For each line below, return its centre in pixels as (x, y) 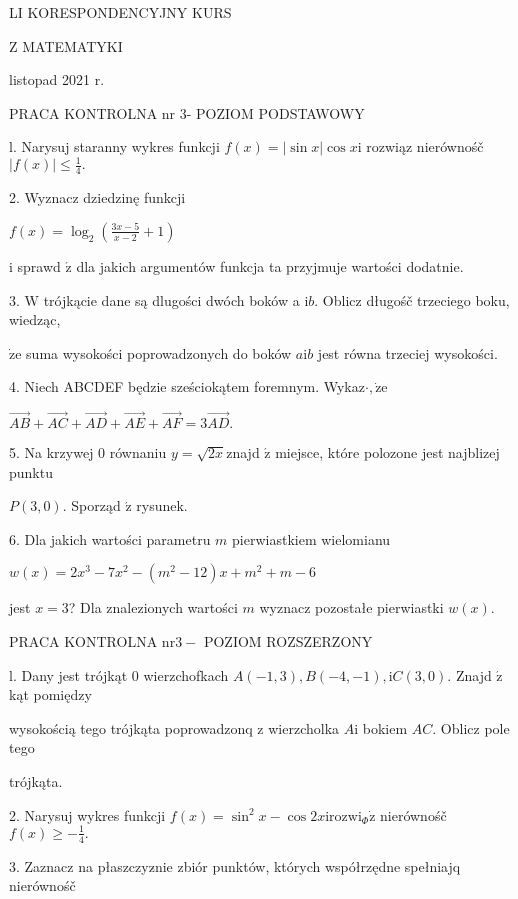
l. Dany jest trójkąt (68, 674)
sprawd (39, 265)
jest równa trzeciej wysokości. (407, 352)
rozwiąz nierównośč (425, 146)
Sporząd (96, 505)
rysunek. (162, 505)
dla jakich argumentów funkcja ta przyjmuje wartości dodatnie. (270, 265)
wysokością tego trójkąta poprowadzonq (131, 727)
